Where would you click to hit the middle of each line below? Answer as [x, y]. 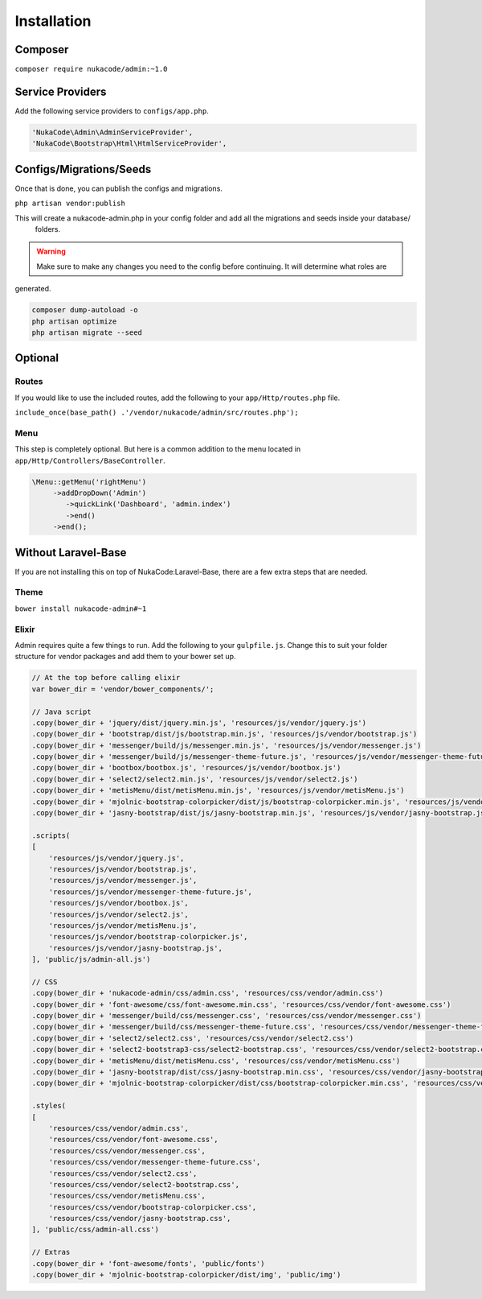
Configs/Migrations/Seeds [83, 169]
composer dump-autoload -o [85, 310]
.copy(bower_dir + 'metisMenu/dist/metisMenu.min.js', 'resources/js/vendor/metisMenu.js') [218, 790]
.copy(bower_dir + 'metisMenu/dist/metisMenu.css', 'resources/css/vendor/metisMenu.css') [216, 1061]
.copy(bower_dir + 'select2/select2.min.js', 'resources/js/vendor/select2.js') [195, 779]
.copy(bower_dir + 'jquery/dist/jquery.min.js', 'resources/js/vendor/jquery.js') [199, 723]
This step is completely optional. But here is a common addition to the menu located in [158, 449]
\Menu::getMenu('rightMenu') [89, 482]
